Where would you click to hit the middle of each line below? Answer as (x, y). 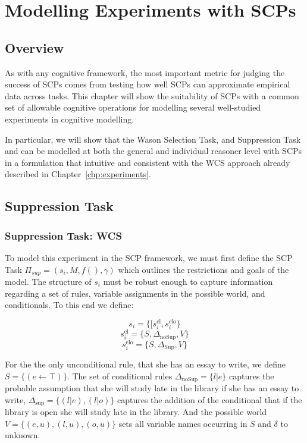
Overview (35, 47)
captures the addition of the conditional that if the (209, 399)
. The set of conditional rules (120, 376)
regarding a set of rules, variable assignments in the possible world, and (135, 293)
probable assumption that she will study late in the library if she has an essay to (152, 388)
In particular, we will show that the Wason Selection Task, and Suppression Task (153, 139)
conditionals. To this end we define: (69, 305)
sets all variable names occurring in (183, 423)
